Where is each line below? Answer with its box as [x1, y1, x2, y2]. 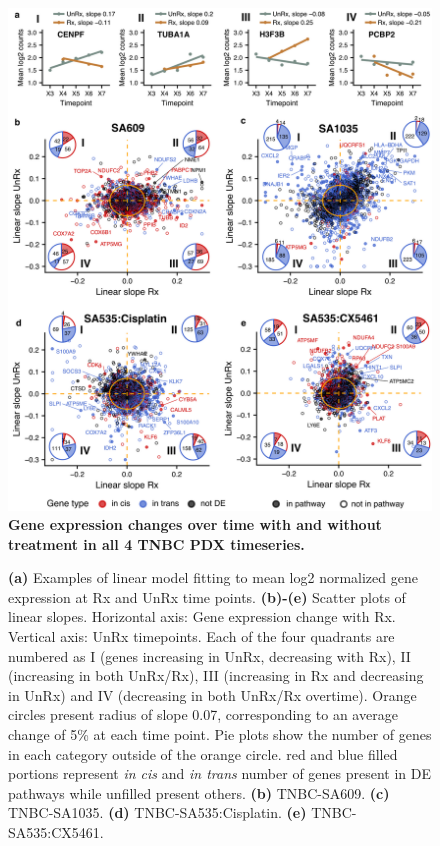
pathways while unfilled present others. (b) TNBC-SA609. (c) [8, 782, 390, 803]
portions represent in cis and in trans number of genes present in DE [8, 763, 432, 784]
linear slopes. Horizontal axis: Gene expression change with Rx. [8, 606, 396, 627]
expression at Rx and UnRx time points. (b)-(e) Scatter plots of [8, 586, 406, 607]
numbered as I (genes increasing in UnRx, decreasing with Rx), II [8, 645, 411, 666]
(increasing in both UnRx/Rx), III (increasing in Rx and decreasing [8, 665, 424, 686]
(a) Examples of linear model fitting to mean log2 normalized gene [8, 567, 418, 588]
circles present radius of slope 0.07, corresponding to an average [8, 704, 398, 725]
